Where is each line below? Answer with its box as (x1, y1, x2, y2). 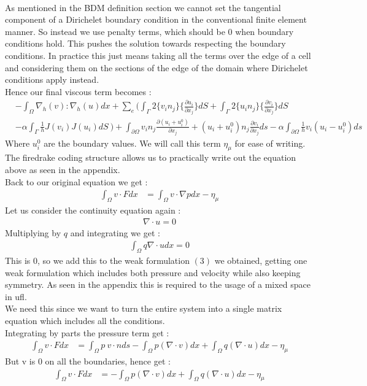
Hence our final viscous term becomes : (5, 85, 152, 98)
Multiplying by (5, 226, 61, 239)
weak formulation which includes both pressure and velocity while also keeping (5, 266, 301, 279)
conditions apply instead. (5, 73, 99, 86)
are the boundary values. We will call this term (44, 136, 221, 149)
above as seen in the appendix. (5, 163, 120, 176)
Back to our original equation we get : (5, 175, 148, 188)
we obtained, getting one (214, 254, 307, 267)
